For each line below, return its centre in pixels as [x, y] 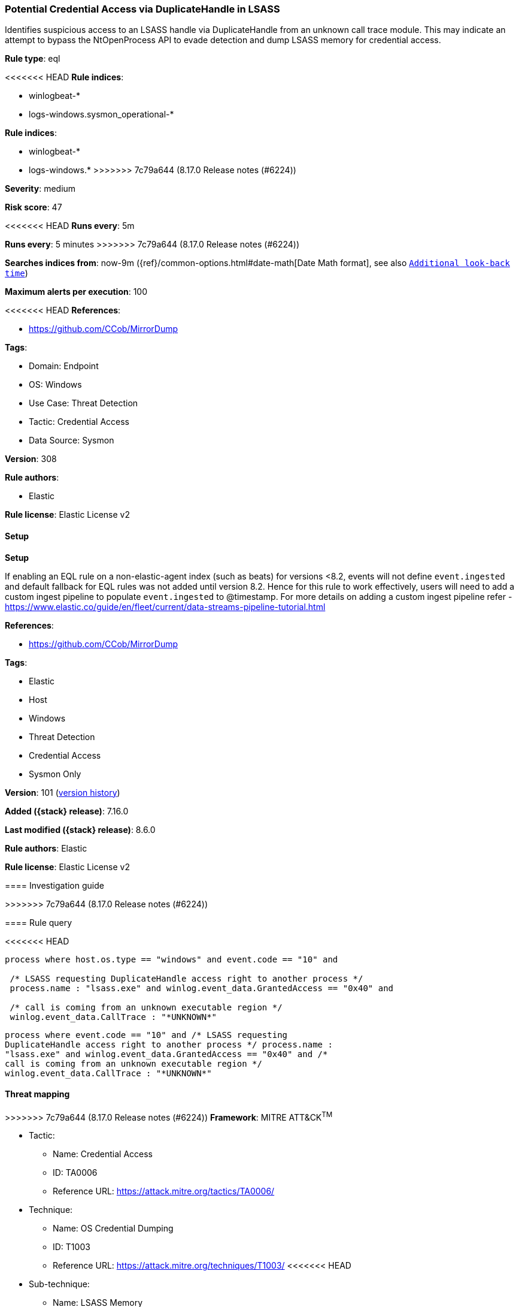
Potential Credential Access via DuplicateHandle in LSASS [142, 9]
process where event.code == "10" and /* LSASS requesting [146, 1035]
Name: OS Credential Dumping [113, 1228]
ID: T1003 [72, 1247]
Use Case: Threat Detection [84, 403]
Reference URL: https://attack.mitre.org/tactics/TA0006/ [164, 1191]
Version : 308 [31, 459]
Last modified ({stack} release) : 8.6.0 [80, 829]
